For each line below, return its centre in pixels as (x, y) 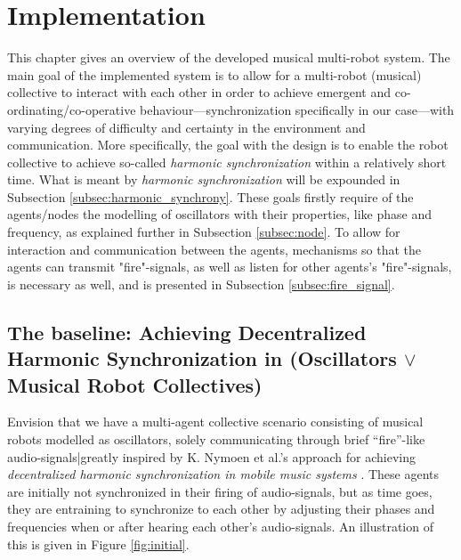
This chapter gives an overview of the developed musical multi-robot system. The (229, 57)
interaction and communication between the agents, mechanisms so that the (214, 249)
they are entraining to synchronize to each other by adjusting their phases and (221, 509)
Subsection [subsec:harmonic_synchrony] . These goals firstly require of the (210, 196)
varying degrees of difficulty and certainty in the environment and (186, 127)
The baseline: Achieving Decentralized (187, 332)
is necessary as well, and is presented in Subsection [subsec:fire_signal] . (201, 284)
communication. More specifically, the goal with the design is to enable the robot (228, 145)
